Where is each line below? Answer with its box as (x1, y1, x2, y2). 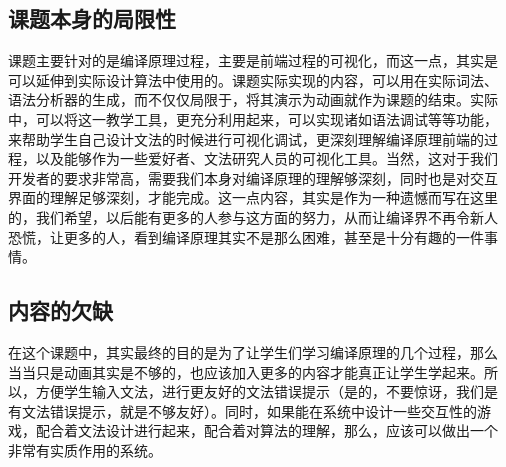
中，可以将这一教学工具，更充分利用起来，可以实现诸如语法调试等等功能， (8, 108, 498, 129)
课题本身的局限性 (8, 3, 176, 34)
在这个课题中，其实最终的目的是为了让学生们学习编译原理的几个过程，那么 (8, 341, 498, 362)
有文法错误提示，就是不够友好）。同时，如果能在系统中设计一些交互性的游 (8, 400, 491, 421)
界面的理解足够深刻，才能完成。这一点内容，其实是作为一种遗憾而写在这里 (8, 187, 498, 208)
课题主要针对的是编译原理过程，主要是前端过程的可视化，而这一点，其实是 (8, 50, 498, 71)
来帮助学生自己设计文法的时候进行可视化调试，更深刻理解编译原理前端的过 (8, 128, 498, 149)
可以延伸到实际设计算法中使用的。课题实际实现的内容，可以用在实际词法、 (8, 69, 498, 90)
